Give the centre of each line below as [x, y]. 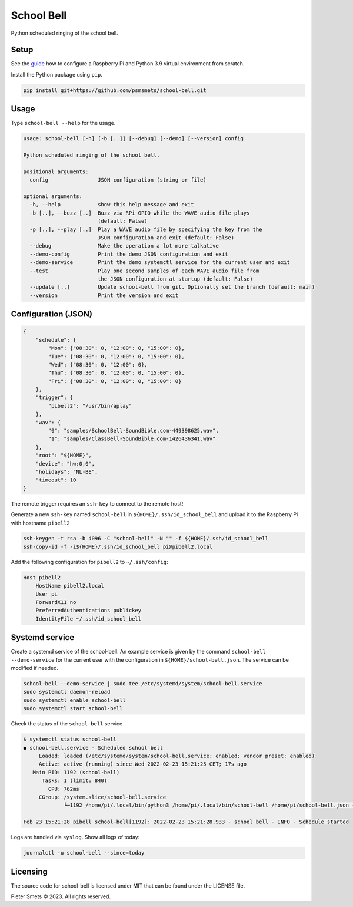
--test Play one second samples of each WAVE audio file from [144, 271]
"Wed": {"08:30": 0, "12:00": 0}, [98, 365]
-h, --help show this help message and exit [112, 205]
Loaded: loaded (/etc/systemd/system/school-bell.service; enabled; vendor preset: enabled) [176, 756]
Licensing [29, 871]
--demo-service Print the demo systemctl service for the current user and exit [160, 263]
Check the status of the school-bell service [67, 724]
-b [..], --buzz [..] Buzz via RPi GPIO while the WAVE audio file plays [140, 213]
